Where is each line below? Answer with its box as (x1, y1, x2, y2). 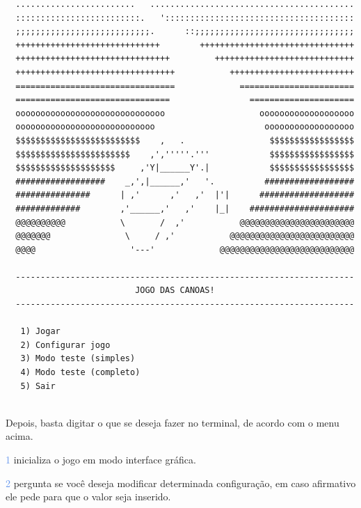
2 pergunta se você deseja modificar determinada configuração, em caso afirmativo (6, 475, 356, 490)
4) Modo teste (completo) (20, 367, 141, 378)
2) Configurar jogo (20, 340, 111, 350)
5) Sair (20, 381, 56, 391)
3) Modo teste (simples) (20, 354, 136, 364)
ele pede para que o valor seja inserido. (6, 489, 171, 504)
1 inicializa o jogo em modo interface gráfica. (6, 452, 196, 466)
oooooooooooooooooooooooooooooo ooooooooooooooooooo (15, 108, 355, 118)
